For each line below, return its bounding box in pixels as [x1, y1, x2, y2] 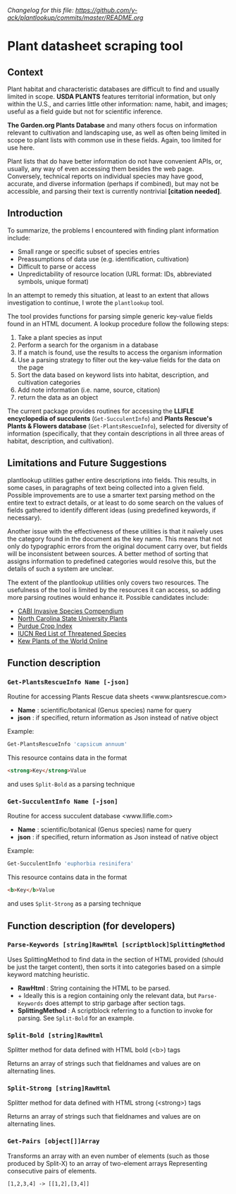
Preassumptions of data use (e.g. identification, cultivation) [17, 254, 190, 263]
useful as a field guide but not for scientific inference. [7, 107, 163, 116]
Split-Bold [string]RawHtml [7, 1031, 104, 1039]
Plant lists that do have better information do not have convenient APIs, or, [7, 157, 223, 165]
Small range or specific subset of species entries [17, 247, 160, 256]
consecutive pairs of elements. [7, 1167, 97, 1175]
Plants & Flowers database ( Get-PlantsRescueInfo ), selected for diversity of [7, 421, 229, 430]
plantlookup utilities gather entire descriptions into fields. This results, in [7, 476, 216, 484]
